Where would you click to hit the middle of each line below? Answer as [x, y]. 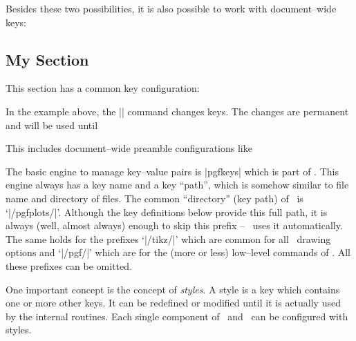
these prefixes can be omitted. [69, 265]
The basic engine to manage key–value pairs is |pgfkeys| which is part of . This [172, 171]
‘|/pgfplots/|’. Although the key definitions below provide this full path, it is [167, 212]
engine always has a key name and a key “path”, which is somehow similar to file [177, 185]
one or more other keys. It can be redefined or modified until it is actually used [173, 303]
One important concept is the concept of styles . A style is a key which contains [173, 289]
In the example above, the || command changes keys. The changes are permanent [177, 111]
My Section [47, 59]
